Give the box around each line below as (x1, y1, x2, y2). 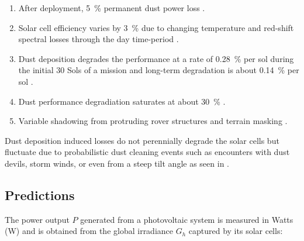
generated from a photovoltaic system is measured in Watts (80, 213, 293, 225)
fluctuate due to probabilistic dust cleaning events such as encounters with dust (5, 146, 290, 158)
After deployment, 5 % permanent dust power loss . (18, 2, 205, 13)
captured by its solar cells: (188, 225, 283, 237)
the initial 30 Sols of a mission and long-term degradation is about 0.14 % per (18, 64, 299, 76)
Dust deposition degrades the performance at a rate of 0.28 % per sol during (18, 52, 294, 64)
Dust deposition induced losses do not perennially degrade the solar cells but (5, 134, 279, 146)
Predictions (5, 185, 75, 204)
